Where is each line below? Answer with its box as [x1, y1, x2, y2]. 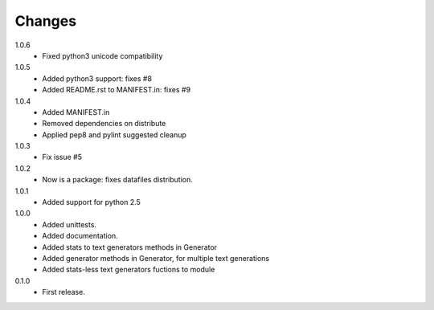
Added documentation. [42, 231, 118, 241]
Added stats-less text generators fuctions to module [42, 265, 215, 275]
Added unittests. [42, 219, 96, 229]
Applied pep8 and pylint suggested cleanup [42, 129, 186, 140]
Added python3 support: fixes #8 [42, 73, 153, 84]
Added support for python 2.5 [42, 198, 141, 207]
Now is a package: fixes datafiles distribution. [42, 175, 193, 185]
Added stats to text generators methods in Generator [42, 242, 217, 252]
